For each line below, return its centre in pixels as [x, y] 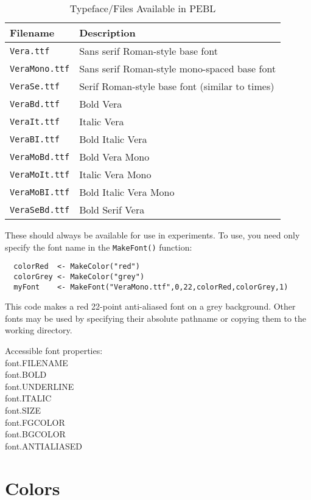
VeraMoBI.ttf [40, 192]
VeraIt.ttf [35, 121]
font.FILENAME [37, 362]
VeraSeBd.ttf [40, 210]
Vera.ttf [30, 51]
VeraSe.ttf [35, 86]
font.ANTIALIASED [44, 446]
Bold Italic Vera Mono [127, 192]
